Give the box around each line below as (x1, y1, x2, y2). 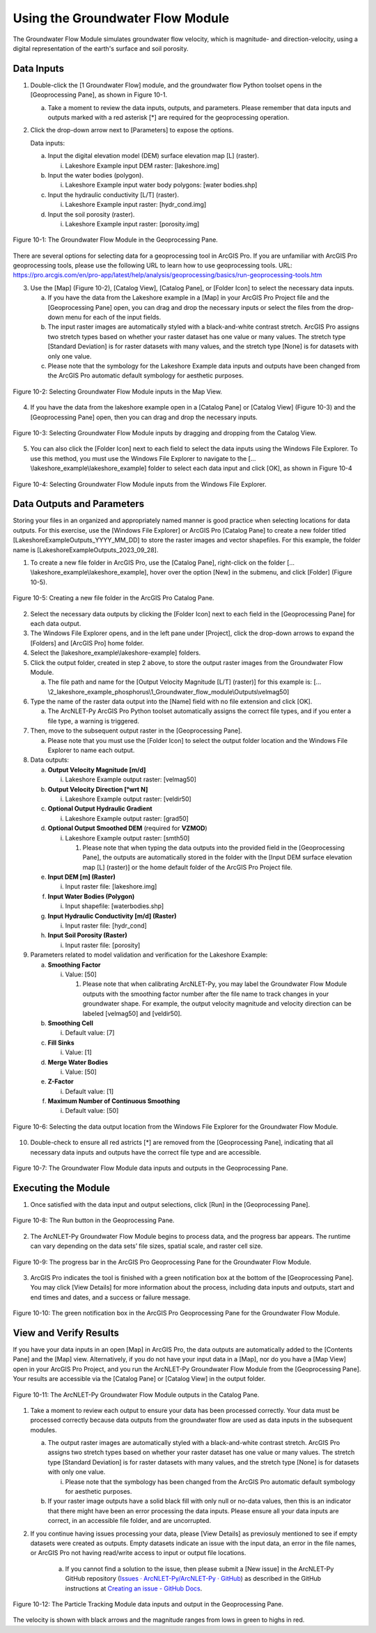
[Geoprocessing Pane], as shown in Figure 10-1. (30, 91, 168, 99)
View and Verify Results (13, 1327, 120, 1338)
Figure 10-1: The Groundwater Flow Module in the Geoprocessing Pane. (13, 235, 219, 244)
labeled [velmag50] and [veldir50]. (82, 1009, 182, 1017)
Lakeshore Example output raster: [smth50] (65, 834, 190, 842)
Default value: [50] (65, 1107, 119, 1115)
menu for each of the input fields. (65, 313, 162, 322)
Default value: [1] (65, 1087, 114, 1095)
